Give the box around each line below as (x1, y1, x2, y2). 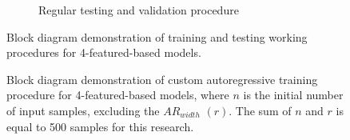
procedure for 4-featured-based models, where (6, 86, 229, 103)
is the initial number (243, 86, 344, 103)
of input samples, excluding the (6, 102, 160, 118)
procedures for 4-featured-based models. (6, 44, 201, 61)
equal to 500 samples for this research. (6, 118, 194, 134)
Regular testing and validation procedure (38, 2, 239, 18)
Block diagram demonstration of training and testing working (6, 28, 308, 45)
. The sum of (229, 102, 292, 118)
